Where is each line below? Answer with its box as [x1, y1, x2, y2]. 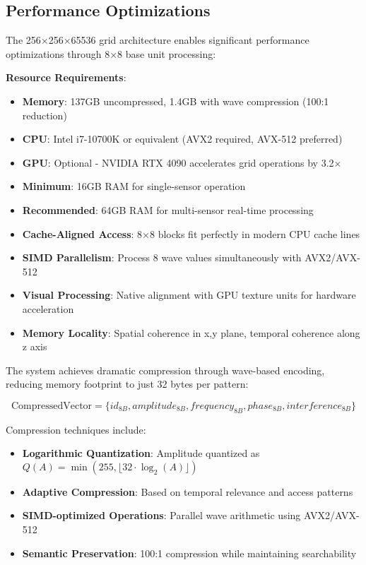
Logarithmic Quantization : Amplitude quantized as [22, 446, 260, 460]
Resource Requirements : [6, 70, 126, 85]
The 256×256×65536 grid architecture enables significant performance [6, 32, 309, 47]
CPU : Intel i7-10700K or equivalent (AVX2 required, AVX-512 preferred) [22, 131, 343, 146]
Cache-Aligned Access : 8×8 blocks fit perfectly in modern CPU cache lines [22, 226, 360, 241]
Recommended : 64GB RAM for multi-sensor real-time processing [22, 202, 314, 217]
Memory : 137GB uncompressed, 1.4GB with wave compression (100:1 [22, 93, 329, 108]
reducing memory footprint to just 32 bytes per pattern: [6, 376, 249, 391]
